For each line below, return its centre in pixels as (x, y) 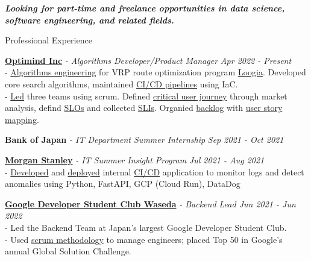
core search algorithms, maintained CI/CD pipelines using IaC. (121, 83)
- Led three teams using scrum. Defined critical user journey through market (146, 96)
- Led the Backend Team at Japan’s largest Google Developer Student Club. (146, 227)
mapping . (22, 119)
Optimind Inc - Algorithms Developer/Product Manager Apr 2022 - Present (148, 60)
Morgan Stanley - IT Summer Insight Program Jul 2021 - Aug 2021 (135, 159)
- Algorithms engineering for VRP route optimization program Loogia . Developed (155, 72)
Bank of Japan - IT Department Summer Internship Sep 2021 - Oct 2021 (144, 140)
